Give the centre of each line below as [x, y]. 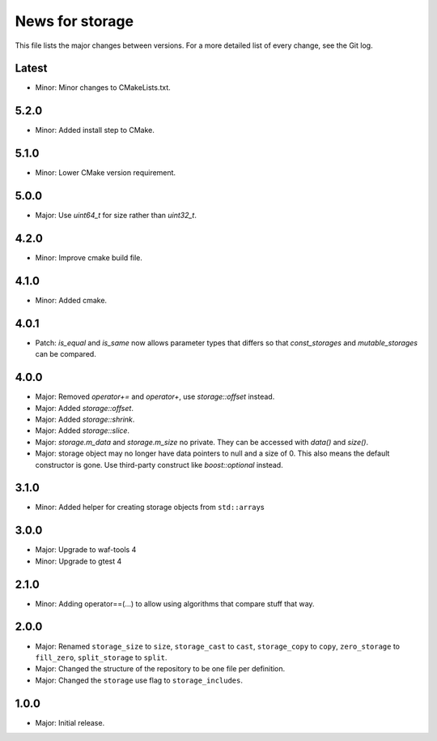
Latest [31, 69]
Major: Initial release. [70, 722]
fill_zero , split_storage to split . [101, 657]
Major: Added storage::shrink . [85, 419]
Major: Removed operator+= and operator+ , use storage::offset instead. [155, 396]
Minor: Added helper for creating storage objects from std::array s [150, 508]
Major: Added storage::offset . [84, 408]
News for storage [74, 21]
